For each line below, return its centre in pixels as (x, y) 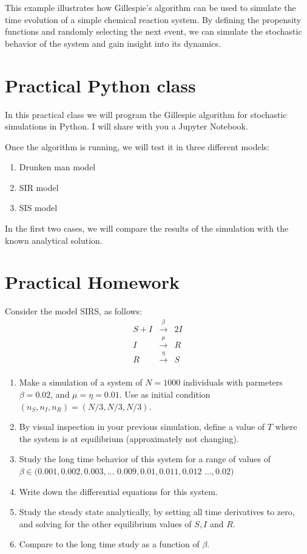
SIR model (39, 187)
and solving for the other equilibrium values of (105, 523)
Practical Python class (100, 85)
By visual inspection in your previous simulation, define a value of (142, 427)
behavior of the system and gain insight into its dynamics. (113, 43)
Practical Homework (92, 282)
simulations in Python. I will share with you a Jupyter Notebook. (127, 126)
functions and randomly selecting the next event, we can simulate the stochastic (153, 31)
